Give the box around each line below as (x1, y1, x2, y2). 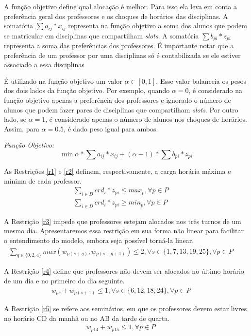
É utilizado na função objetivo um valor (4, 75, 122, 86)
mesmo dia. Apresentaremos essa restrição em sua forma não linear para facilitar (4, 225, 244, 236)
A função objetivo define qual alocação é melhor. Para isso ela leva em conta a (4, 1, 237, 11)
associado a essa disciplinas (4, 59, 84, 70)
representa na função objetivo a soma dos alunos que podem (68, 20, 247, 31)
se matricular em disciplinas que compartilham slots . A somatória (4, 30, 199, 40)
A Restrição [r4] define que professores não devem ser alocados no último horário (4, 266, 244, 276)
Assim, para (4, 123, 39, 133)
